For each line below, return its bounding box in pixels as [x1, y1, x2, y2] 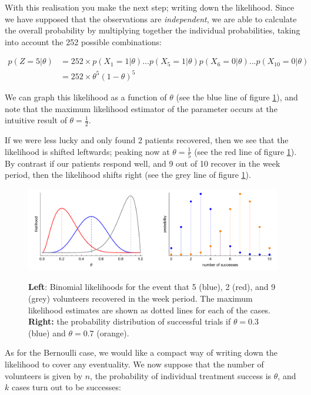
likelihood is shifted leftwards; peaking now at [5, 145, 170, 157]
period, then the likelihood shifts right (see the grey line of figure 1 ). [5, 168, 251, 181]
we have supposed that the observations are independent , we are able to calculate [5, 12, 297, 25]
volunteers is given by [5, 369, 83, 382]
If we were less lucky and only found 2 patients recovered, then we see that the [5, 133, 289, 146]
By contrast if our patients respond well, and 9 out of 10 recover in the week [5, 157, 280, 169]
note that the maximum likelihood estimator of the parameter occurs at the [5, 102, 277, 114]
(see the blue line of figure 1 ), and [176, 90, 298, 103]
